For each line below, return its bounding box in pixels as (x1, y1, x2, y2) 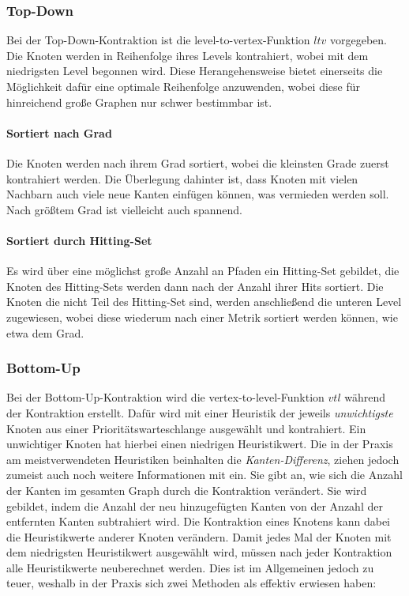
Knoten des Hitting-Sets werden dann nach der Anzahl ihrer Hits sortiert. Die (6, 277, 384, 294)
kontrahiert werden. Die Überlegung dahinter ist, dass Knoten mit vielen (6, 170, 358, 187)
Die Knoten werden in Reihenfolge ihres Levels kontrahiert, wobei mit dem (6, 47, 369, 63)
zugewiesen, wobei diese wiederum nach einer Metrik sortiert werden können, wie (6, 308, 398, 325)
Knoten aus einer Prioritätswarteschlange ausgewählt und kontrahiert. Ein (6, 420, 366, 436)
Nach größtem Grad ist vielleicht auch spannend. (6, 201, 242, 217)
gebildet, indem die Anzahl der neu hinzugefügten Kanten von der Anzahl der (6, 497, 383, 514)
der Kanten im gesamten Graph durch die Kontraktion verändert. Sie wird (6, 481, 367, 498)
